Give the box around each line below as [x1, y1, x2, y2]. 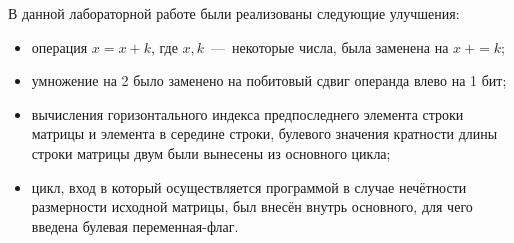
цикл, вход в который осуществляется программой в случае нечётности [31, 176, 467, 197]
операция [31, 36, 88, 57]
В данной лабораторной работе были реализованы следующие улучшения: [8, 3, 460, 23]
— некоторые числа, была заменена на [211, 36, 449, 57]
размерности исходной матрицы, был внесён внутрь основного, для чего [31, 196, 473, 217]
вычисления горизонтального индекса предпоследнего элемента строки [31, 103, 464, 124]
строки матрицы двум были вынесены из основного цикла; [31, 142, 391, 163]
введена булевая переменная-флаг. [31, 215, 239, 236]
